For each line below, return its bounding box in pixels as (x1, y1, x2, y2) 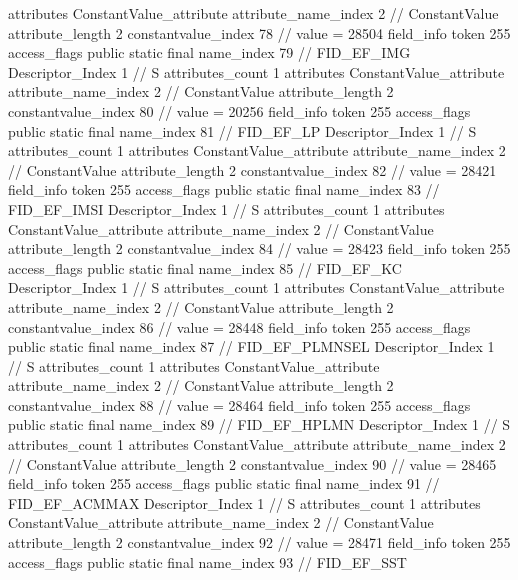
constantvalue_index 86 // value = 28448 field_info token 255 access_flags (8, 316, 471, 337)
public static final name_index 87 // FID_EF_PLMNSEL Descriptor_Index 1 (8, 336, 495, 357)
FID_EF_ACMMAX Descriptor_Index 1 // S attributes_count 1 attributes (8, 492, 481, 513)
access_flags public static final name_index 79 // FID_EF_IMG (8, 42, 411, 63)
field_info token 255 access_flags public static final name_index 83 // (8, 179, 440, 200)
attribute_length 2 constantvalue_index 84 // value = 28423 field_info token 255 (8, 238, 511, 259)
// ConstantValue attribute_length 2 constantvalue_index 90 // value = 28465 (8, 453, 497, 474)
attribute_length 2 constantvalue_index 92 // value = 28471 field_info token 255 (8, 532, 511, 553)
